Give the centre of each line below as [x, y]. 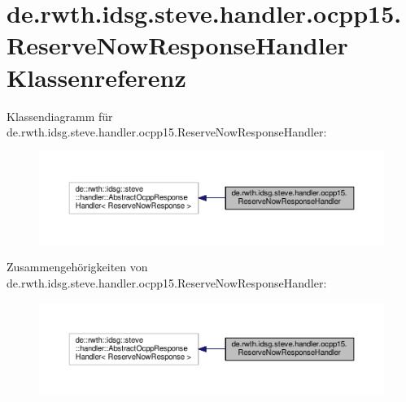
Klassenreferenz [96, 77]
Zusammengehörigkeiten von [77, 267]
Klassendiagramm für [60, 116]
